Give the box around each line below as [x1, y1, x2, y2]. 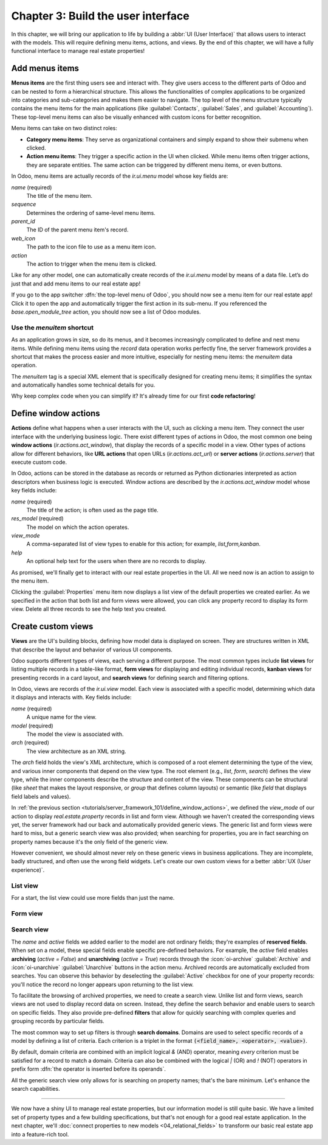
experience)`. [11, 866, 45, 874]
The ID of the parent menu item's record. [26, 226, 129, 234]
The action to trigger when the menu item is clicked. [26, 261, 157, 268]
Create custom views [11, 622, 94, 632]
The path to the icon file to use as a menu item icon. [26, 243, 157, 251]
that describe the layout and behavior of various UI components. [11, 646, 173, 653]
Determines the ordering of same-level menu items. [26, 209, 156, 216]
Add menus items [11, 63, 79, 74]
